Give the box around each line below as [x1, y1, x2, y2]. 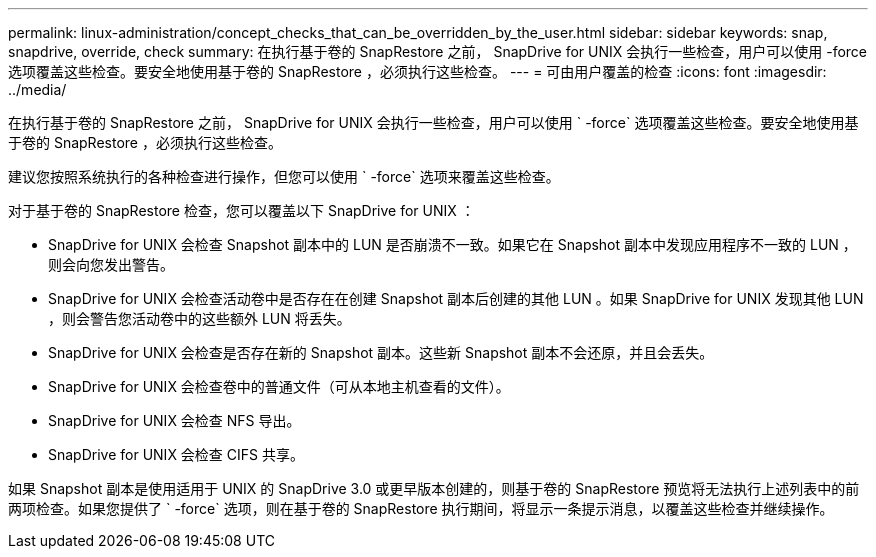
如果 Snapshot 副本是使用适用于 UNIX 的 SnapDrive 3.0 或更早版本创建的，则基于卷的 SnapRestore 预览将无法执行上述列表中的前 [8, 480, 860, 497]
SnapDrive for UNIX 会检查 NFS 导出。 [48, 412, 301, 429]
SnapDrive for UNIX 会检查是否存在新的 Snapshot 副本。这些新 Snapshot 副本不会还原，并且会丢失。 [48, 344, 714, 361]
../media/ [8, 81, 67, 98]
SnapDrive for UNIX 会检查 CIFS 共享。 [48, 446, 304, 463]
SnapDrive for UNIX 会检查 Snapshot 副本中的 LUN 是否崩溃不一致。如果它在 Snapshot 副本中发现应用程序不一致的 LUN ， [48, 236, 857, 253]
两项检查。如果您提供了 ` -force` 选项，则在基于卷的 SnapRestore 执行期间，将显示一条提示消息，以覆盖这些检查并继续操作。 [8, 500, 834, 517]
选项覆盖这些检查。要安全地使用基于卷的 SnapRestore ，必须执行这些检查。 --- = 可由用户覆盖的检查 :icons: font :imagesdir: [8, 63, 827, 80]
